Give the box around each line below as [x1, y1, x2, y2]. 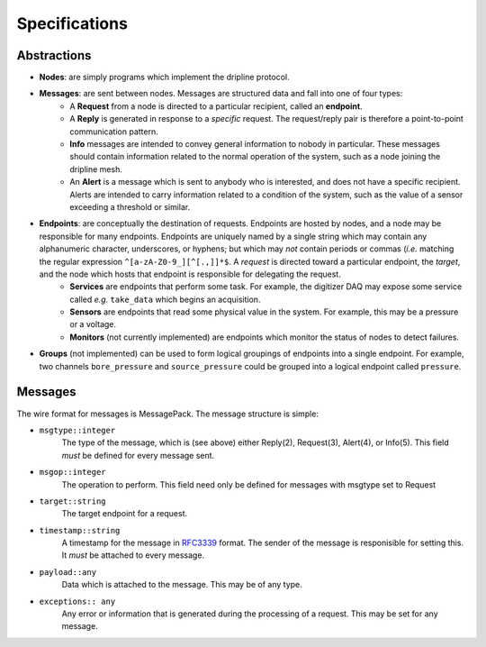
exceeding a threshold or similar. [69, 201, 191, 212]
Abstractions [16, 48, 92, 63]
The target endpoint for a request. [61, 508, 188, 519]
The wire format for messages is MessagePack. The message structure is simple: [16, 408, 319, 419]
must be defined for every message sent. [61, 450, 215, 460]
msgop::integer [39, 467, 107, 478]
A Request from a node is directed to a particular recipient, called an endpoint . [69, 100, 364, 112]
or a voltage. [69, 319, 117, 330]
